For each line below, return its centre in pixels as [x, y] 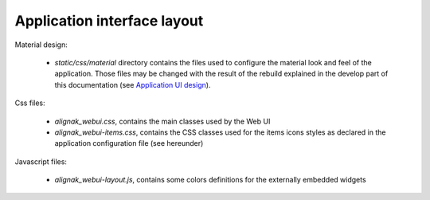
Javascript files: [41, 161]
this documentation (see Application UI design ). [133, 84]
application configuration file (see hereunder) [129, 143]
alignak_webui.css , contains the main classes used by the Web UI [162, 121]
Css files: [30, 103]
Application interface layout [109, 21]
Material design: [41, 45]
